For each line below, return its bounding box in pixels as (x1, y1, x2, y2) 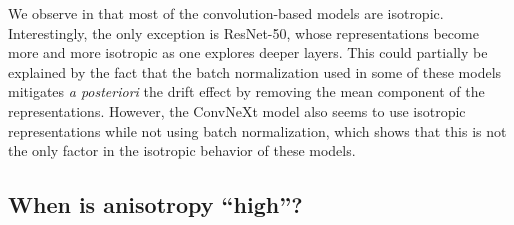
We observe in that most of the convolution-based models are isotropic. (8, 3, 444, 23)
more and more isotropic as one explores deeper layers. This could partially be (8, 42, 488, 63)
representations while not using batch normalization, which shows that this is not (8, 120, 507, 141)
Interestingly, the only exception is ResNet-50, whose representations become (8, 22, 479, 43)
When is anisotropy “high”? (8, 189, 303, 220)
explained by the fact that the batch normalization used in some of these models (8, 61, 502, 82)
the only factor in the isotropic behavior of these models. (8, 140, 356, 161)
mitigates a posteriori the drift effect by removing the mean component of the (8, 81, 485, 102)
